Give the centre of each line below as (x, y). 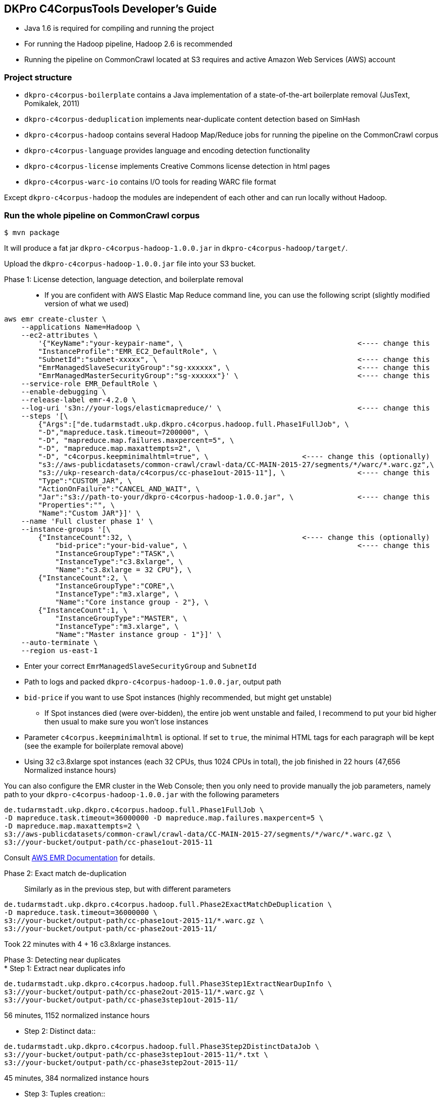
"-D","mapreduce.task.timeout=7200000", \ (123, 432)
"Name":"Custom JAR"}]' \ (89, 513)
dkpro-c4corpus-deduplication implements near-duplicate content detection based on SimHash (192, 119)
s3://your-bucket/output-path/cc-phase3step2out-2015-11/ (121, 1062)
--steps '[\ (44, 416)
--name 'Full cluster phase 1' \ (87, 521)
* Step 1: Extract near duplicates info (65, 968)
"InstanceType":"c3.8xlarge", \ (119, 561)
